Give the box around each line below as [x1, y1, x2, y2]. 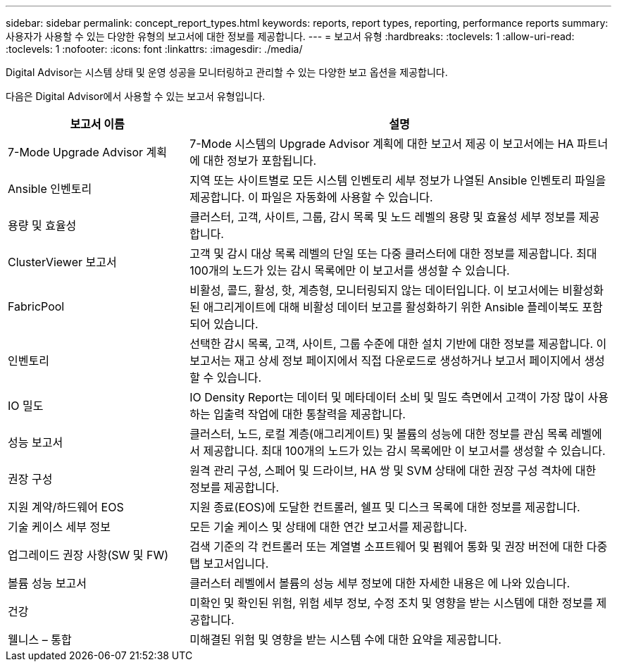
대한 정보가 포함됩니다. [203, 154, 317, 168]
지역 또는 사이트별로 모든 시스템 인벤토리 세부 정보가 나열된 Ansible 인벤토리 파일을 [189, 173, 606, 187]
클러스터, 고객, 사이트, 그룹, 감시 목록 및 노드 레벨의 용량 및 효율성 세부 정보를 [189, 210, 576, 224]
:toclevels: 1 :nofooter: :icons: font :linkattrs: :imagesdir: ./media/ [6, 43, 303, 55]
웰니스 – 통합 [8, 632, 72, 647]
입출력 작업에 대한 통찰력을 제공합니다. [213, 407, 406, 421]
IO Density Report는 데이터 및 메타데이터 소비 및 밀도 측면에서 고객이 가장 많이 [189, 390, 585, 404]
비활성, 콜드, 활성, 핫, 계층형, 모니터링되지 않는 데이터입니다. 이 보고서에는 [189, 283, 559, 297]
